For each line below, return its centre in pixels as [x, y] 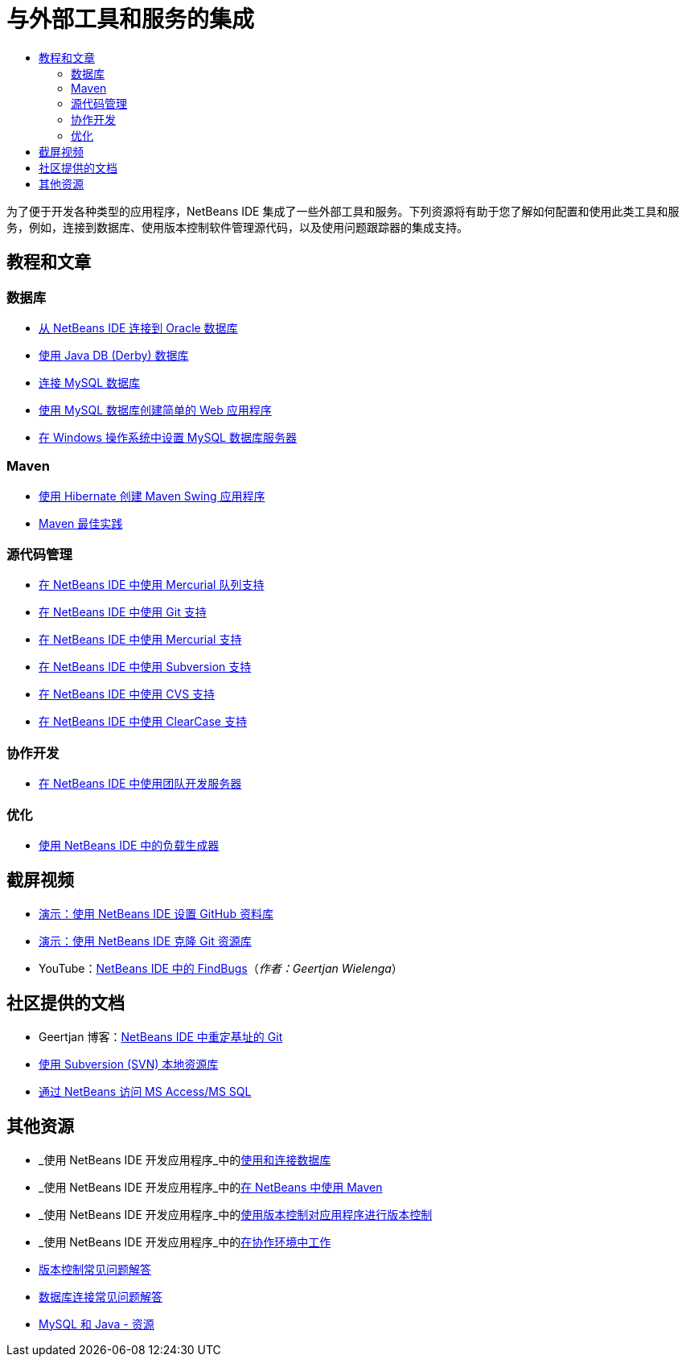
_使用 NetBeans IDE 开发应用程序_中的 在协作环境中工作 [185, 1242]
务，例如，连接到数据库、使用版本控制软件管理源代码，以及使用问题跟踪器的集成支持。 [237, 227]
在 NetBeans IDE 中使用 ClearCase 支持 [143, 722]
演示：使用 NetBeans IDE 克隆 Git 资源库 [145, 941]
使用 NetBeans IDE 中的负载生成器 [129, 845]
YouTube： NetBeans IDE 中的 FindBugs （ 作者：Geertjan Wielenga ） [221, 968]
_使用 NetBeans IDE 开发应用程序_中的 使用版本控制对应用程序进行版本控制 [236, 1214]
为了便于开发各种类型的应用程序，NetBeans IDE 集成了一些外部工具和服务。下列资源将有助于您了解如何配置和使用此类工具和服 [343, 211]
